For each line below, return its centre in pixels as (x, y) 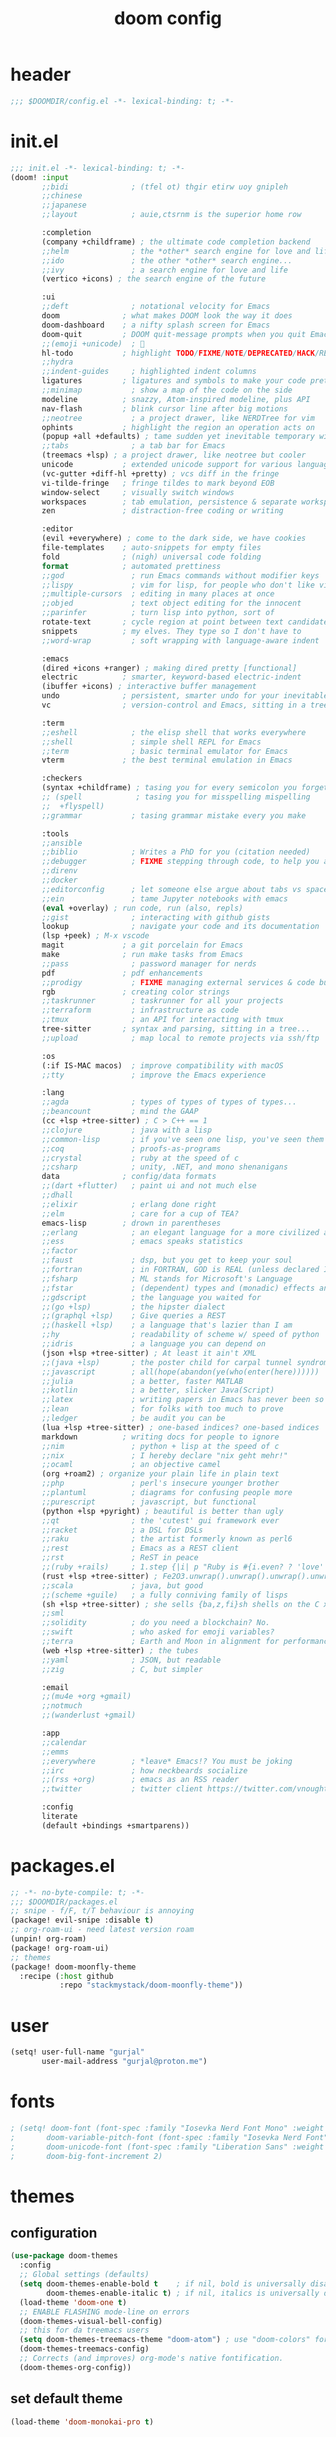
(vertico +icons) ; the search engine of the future (154, 279)
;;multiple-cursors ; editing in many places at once (158, 594)
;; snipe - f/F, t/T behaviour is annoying (102, 1911)
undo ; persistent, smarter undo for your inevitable (185, 696)
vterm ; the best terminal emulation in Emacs (167, 760)
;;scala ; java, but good (122, 1585)
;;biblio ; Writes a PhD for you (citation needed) (176, 852)
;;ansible (62, 843)
